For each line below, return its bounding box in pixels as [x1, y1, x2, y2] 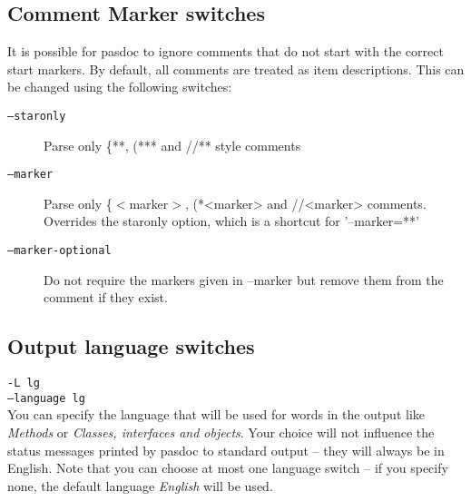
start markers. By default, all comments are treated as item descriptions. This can [7, 59, 465, 78]
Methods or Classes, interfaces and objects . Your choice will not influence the [7, 423, 435, 442]
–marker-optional [7, 244, 112, 258]
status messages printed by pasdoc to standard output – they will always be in [7, 440, 445, 459]
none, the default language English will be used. [7, 476, 273, 495]
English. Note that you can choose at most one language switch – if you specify [7, 458, 448, 477]
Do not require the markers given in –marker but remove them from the [44, 270, 444, 289]
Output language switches [7, 332, 255, 360]
